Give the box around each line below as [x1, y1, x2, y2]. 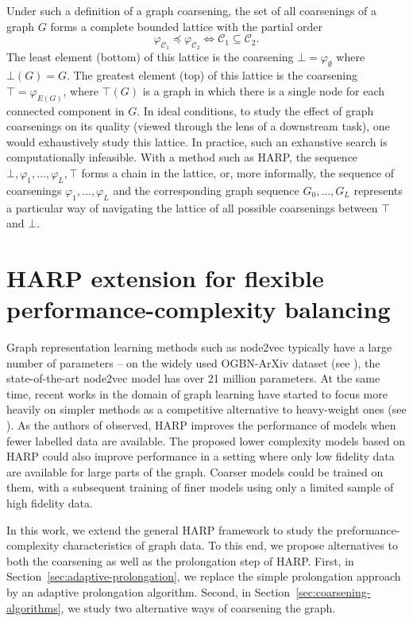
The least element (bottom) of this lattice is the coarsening [6, 49, 294, 65]
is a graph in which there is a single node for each [142, 82, 385, 99]
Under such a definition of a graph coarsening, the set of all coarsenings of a [6, 2, 377, 18]
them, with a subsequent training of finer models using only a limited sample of [6, 479, 394, 496]
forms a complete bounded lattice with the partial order [50, 17, 322, 34]
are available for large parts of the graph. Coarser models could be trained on [6, 463, 384, 480]
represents [353, 181, 403, 198]
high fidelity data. [6, 495, 93, 511]
